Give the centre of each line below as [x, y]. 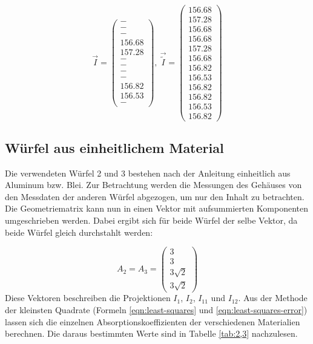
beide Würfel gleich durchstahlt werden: [79, 232]
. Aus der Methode [273, 298]
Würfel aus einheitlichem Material [114, 147]
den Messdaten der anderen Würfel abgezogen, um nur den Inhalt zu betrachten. [155, 196]
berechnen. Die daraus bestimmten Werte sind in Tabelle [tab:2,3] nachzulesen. [151, 333]
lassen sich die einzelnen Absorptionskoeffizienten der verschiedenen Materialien [153, 321]
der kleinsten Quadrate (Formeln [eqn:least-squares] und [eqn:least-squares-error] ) [156, 310]
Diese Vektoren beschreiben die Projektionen [88, 298]
